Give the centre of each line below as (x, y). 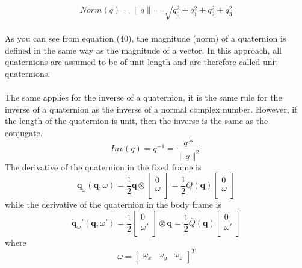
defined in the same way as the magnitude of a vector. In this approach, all (143, 50)
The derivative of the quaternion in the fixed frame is (103, 167)
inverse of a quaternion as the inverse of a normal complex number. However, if (151, 109)
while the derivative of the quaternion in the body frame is (113, 204)
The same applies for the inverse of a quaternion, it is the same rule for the (143, 97)
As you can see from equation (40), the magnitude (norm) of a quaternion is (146, 38)
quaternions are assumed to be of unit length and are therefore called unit (141, 62)
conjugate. (24, 132)
